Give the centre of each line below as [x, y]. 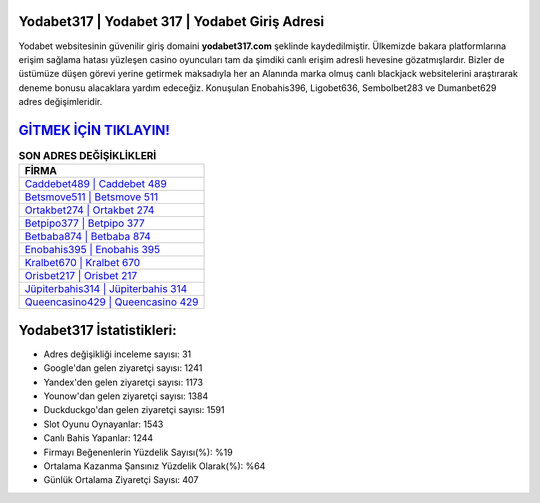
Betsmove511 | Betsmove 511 [91, 197]
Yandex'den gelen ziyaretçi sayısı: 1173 [123, 382]
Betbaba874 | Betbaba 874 [88, 237]
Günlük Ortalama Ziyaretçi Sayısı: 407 [121, 480]
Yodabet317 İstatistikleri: [97, 330]
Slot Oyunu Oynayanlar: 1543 [103, 424]
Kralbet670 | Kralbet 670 [82, 263]
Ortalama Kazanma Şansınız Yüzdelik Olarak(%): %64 [154, 466]
